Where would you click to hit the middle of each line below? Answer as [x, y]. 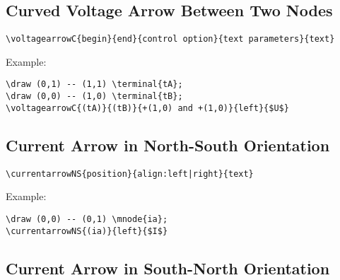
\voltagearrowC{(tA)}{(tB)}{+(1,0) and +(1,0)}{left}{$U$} [147, 108]
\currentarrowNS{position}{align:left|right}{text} [130, 174]
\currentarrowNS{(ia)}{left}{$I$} [87, 231]
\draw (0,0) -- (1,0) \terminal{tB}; [94, 97]
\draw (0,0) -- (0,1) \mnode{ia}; [87, 219]
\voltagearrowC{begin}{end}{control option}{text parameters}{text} [170, 39]
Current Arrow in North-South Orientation [168, 145]
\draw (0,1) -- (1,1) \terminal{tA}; [94, 84]
